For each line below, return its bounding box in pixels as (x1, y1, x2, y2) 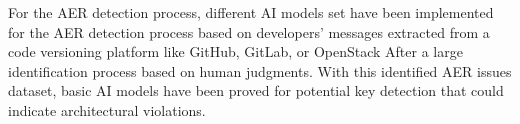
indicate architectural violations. (8, 99, 206, 120)
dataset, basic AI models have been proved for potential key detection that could (8, 80, 504, 101)
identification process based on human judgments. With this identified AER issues (8, 60, 512, 81)
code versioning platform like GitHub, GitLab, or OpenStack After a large (8, 41, 463, 62)
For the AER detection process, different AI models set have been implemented (8, 2, 494, 22)
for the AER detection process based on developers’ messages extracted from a (8, 21, 490, 42)
